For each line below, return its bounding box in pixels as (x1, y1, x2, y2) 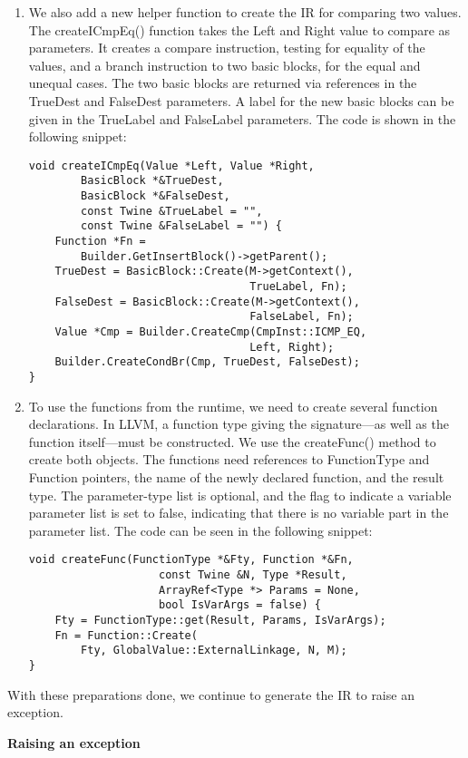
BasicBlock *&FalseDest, (81, 189, 230, 203)
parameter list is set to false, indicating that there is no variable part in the (28, 503, 449, 522)
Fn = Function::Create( (54, 628, 198, 642)
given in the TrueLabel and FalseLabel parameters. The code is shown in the (28, 109, 456, 128)
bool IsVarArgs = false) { (158, 598, 321, 612)
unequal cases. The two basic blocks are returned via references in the (28, 73, 417, 92)
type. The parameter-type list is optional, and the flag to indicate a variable (28, 485, 452, 504)
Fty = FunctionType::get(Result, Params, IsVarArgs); (54, 613, 386, 627)
